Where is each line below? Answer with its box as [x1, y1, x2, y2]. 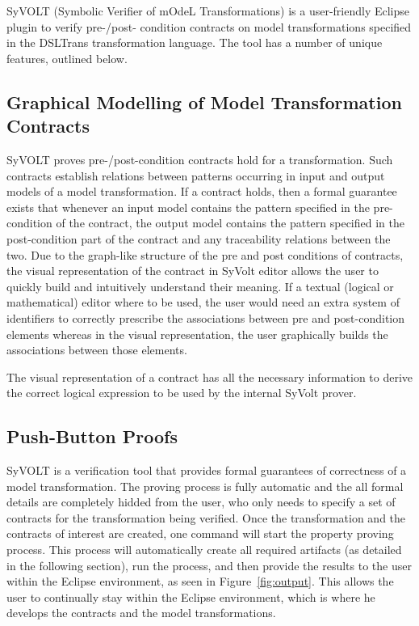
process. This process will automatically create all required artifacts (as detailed [6, 541, 402, 558]
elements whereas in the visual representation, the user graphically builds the [6, 325, 388, 342]
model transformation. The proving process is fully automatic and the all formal [6, 477, 404, 494]
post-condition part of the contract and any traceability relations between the [6, 230, 391, 247]
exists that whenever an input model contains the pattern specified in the [6, 198, 370, 215]
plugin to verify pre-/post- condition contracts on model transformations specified [6, 18, 412, 35]
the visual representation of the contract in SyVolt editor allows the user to [6, 262, 379, 279]
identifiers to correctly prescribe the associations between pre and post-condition [6, 309, 405, 326]
